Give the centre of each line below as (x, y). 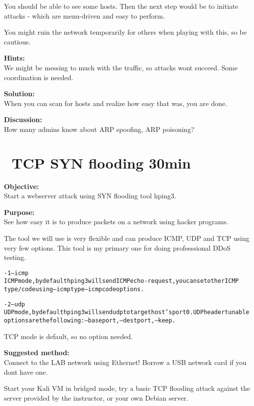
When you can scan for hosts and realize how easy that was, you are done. (115, 103)
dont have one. (26, 372)
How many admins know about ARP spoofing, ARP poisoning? (99, 129)
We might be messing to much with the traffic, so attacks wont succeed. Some (121, 67)
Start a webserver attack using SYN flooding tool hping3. (90, 196)
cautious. (17, 41)
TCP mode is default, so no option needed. (69, 336)
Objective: (22, 186)
